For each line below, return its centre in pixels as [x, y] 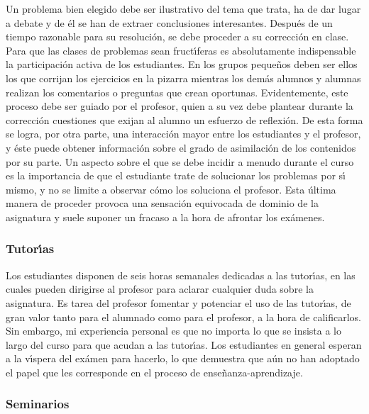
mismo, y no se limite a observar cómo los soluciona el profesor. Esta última [171, 189]
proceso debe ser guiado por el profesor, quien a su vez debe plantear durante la [180, 106]
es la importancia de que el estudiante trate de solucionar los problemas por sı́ [176, 175]
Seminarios [38, 404]
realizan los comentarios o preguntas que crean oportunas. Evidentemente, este [177, 92]
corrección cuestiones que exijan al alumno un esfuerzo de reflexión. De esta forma [184, 119]
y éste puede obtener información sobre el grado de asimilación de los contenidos [181, 147]
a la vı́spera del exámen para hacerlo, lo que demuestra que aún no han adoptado [183, 358]
